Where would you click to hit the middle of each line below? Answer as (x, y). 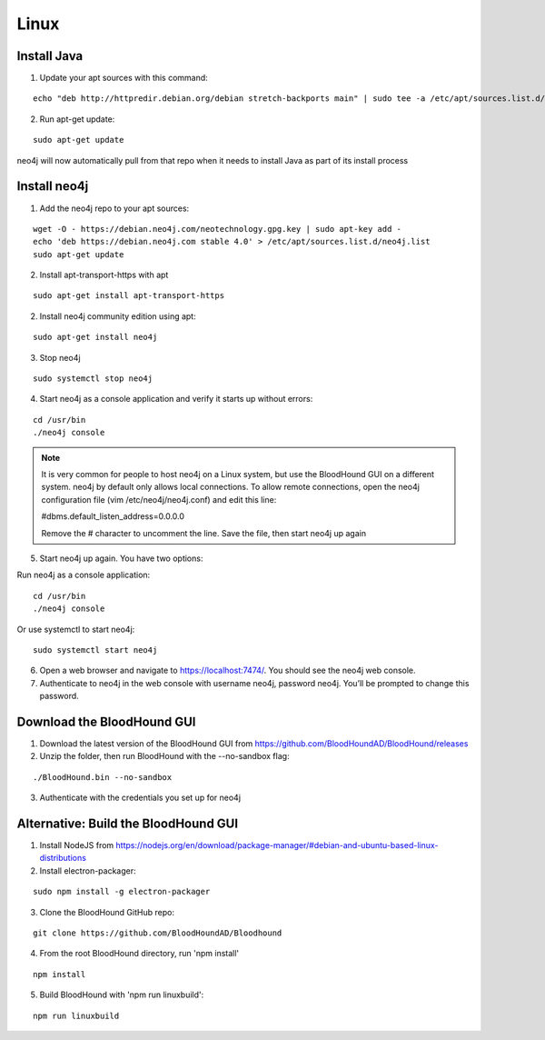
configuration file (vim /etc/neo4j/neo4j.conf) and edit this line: (159, 499)
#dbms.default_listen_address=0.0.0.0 (113, 516)
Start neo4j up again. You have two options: (121, 558)
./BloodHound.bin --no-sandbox (103, 777)
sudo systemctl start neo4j (95, 650)
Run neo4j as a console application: (84, 575)
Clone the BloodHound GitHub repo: (107, 912)
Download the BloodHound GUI (106, 721)
